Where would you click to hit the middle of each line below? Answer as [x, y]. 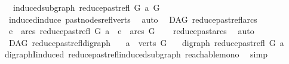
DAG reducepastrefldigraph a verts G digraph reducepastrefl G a [146, 42]
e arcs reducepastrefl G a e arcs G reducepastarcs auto [131, 31]
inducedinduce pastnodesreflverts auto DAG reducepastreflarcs [133, 19]
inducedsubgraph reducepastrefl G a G [86, 7]
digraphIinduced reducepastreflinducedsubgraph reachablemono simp [136, 54]
